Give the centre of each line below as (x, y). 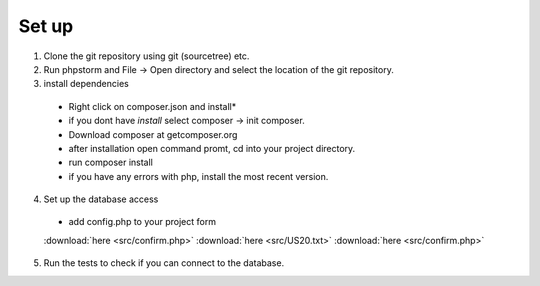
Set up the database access (101, 199)
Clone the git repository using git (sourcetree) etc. (146, 56)
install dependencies (86, 84)
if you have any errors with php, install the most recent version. (198, 176)
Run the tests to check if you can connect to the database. (164, 263)
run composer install (111, 162)
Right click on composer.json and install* (152, 106)
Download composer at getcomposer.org (153, 134)
